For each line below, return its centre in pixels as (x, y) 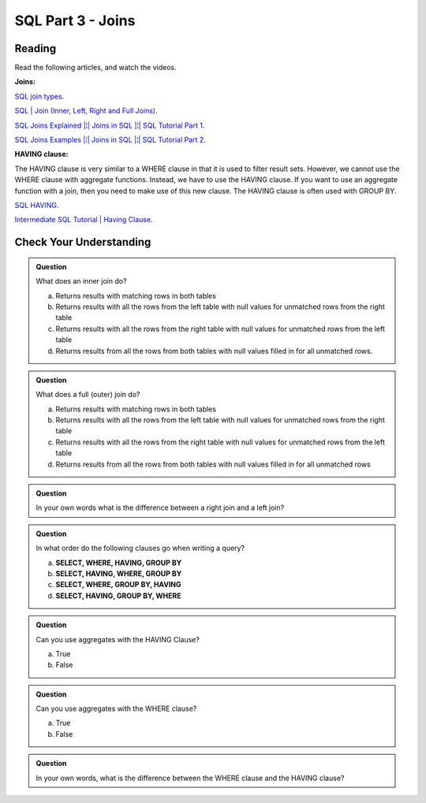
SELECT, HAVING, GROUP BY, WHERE (118, 596)
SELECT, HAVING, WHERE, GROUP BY (119, 573)
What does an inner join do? (81, 281)
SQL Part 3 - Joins (75, 20)
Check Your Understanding (83, 242)
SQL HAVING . (37, 205)
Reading (35, 48)
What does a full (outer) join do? (88, 395)
